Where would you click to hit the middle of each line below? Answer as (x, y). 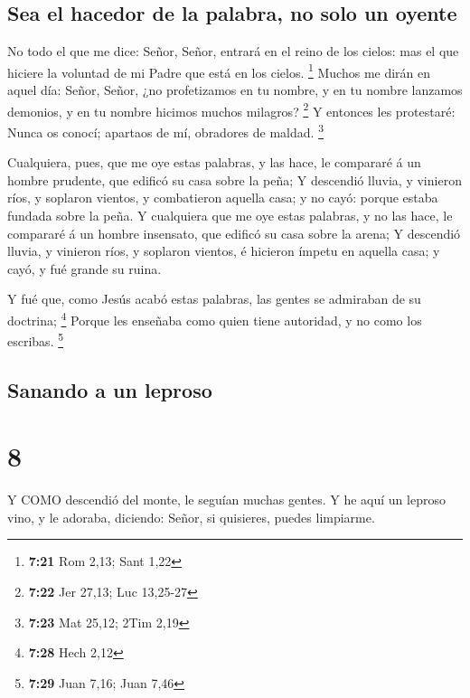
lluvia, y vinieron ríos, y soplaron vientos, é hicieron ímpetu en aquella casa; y (224, 251)
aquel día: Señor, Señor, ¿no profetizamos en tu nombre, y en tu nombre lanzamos (235, 90)
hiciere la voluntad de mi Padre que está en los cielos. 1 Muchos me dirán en (219, 71)
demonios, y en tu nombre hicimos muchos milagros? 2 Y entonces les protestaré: (231, 109)
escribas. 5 (36, 340)
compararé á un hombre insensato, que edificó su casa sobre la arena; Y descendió (234, 233)
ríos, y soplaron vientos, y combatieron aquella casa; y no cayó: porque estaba (223, 198)
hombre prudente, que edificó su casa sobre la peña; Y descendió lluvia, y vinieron (235, 179)
